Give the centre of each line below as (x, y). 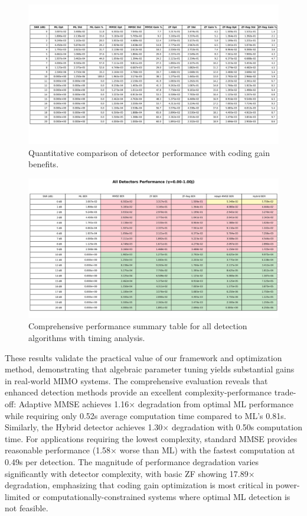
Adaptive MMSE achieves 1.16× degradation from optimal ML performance (156, 403)
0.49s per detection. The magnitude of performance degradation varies (132, 461)
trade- (285, 392)
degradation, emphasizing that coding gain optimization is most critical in (139, 485)
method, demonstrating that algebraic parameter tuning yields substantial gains (150, 369)
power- (288, 485)
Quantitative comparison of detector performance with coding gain (149, 152)
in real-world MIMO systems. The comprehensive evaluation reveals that (136, 380)
